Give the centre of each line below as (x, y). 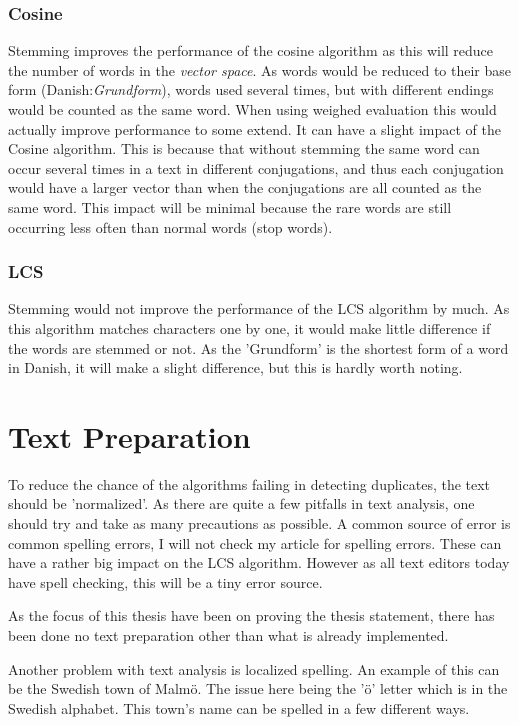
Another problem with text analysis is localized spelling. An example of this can (254, 668)
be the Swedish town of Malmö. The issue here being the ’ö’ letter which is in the (258, 688)
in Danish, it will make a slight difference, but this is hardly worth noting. (235, 367)
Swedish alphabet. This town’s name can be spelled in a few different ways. (239, 707)
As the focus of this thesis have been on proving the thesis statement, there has (251, 615)
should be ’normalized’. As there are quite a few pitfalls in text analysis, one (241, 503)
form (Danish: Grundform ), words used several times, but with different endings (251, 89)
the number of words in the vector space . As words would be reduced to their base (260, 69)
